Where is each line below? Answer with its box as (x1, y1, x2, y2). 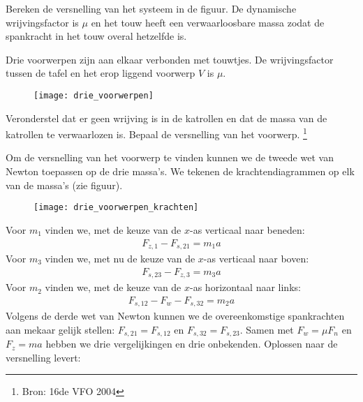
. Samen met (239, 322, 294, 336)
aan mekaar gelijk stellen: (6, 322, 115, 336)
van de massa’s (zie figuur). (6, 177, 123, 192)
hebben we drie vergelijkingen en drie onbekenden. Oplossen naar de (45, 336, 338, 351)
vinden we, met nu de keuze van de (45, 251, 195, 265)
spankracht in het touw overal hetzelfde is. (6, 29, 187, 43)
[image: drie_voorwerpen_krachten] (34, 202, 199, 213)
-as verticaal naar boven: (203, 251, 309, 265)
